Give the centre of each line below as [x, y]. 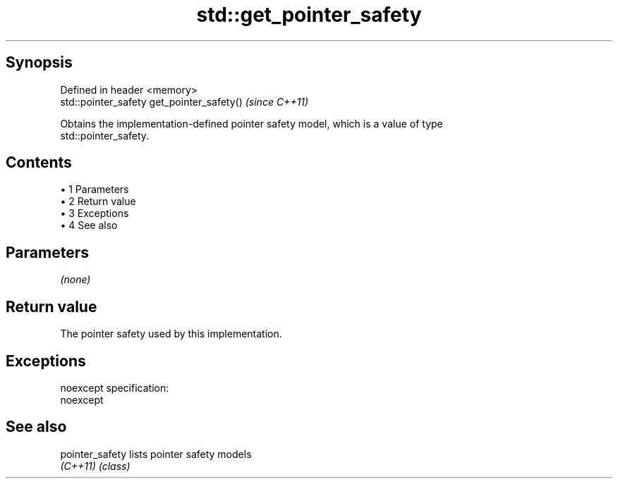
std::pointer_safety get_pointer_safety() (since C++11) [184, 101]
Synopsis [39, 63]
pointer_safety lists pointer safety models [156, 454]
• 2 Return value [98, 201]
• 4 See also [89, 225]
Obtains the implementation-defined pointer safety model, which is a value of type [252, 123]
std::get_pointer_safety [309, 15]
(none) [75, 280]
